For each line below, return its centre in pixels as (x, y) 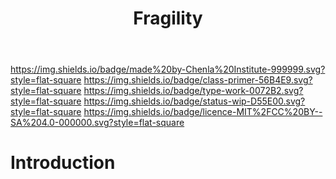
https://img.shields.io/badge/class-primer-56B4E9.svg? (198, 80)
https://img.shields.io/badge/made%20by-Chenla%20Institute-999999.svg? (168, 69)
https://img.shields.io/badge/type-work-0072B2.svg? (193, 91)
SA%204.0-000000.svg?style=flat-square (97, 123)
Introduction (63, 163)
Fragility (168, 18)
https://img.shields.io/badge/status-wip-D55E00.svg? (194, 101)
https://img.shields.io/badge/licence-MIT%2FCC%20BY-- (203, 112)
